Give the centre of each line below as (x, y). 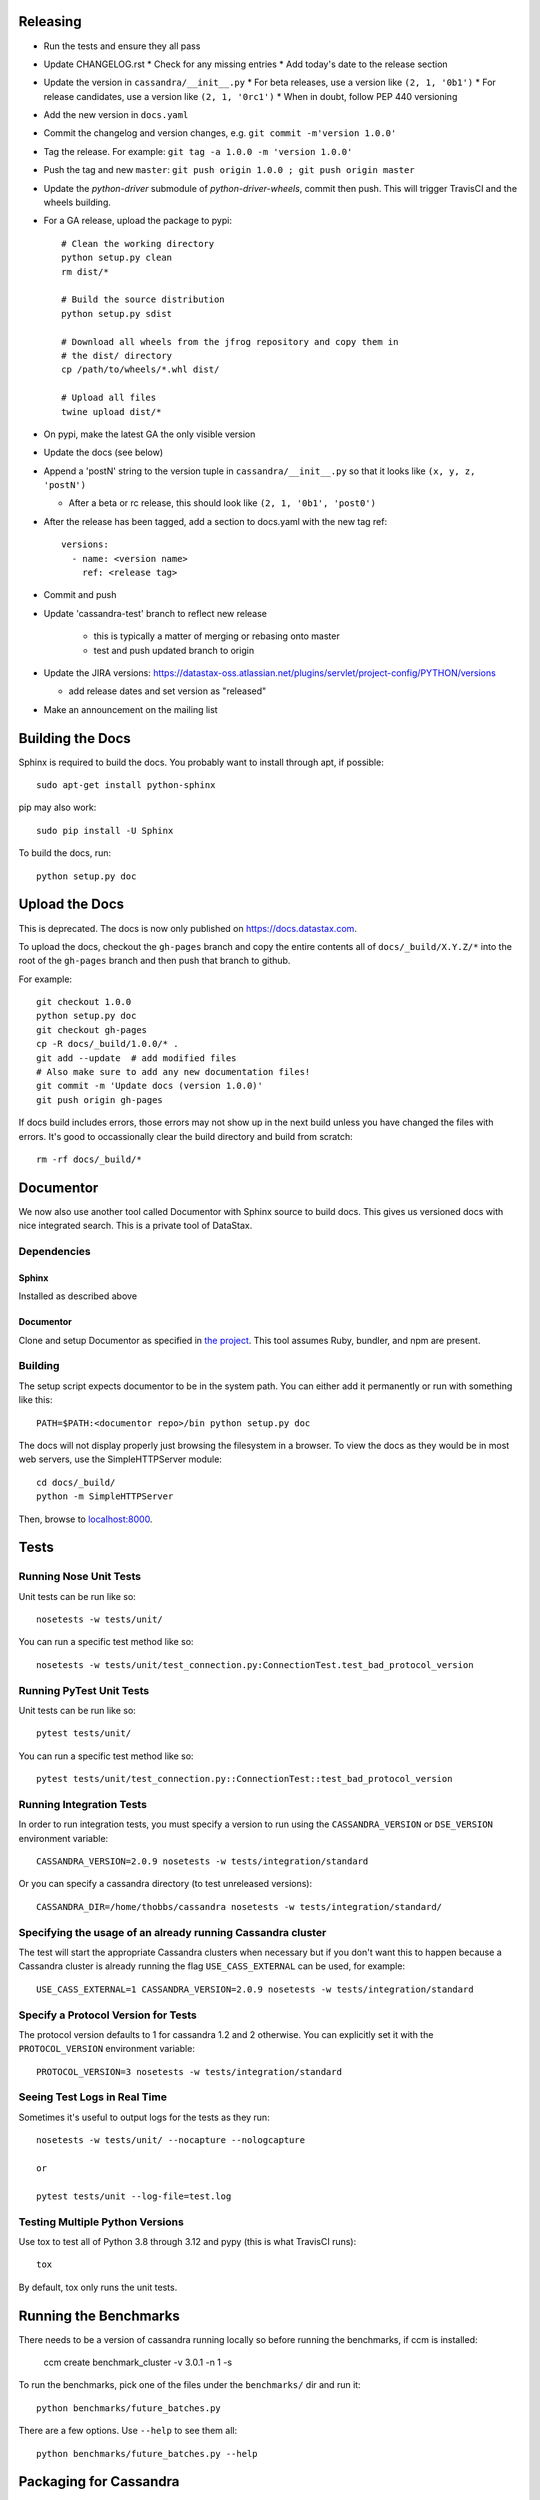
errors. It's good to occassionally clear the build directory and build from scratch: (186, 1136)
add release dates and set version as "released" (167, 691)
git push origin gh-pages (100, 1099)
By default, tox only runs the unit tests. (98, 2287)
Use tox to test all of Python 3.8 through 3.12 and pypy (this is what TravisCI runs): (187, 2241)
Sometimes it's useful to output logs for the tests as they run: (144, 2117)
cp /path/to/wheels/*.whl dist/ (140, 369)
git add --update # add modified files (136, 1058)
